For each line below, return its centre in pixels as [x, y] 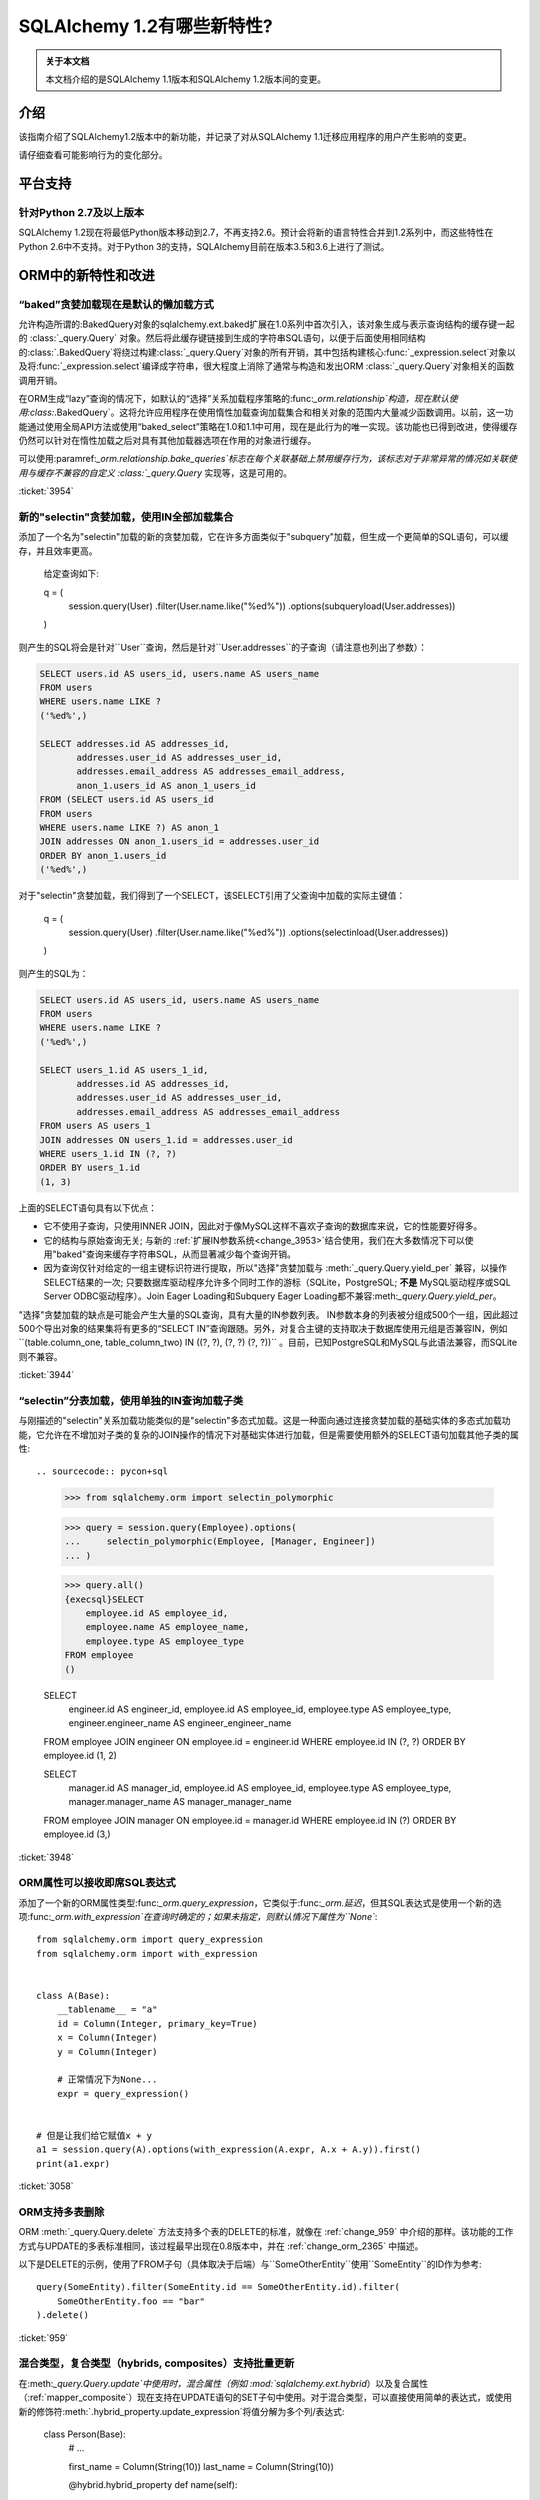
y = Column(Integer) [107, 2051]
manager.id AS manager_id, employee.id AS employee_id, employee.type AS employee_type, [260, 1787]
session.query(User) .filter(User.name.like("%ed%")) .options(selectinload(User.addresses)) [258, 932]
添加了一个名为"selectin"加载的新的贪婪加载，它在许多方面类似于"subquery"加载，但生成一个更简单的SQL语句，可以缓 [263, 537]
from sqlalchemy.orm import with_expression [147, 1953]
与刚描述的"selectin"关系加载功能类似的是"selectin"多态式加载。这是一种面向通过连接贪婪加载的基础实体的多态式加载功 [264, 1421]
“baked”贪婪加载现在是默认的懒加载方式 [116, 304]
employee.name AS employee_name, [167, 1627]
